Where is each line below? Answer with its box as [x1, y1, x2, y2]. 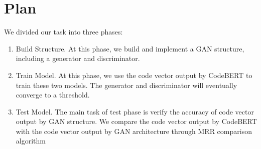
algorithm [16, 135, 46, 146]
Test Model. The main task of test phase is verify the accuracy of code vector [16, 106, 254, 116]
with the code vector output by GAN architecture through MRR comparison [16, 125, 252, 136]
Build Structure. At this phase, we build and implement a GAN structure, [16, 43, 244, 53]
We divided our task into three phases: [4, 26, 123, 37]
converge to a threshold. [16, 89, 90, 100]
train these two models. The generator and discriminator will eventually [16, 79, 237, 90]
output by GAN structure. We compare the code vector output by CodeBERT [16, 116, 257, 126]
